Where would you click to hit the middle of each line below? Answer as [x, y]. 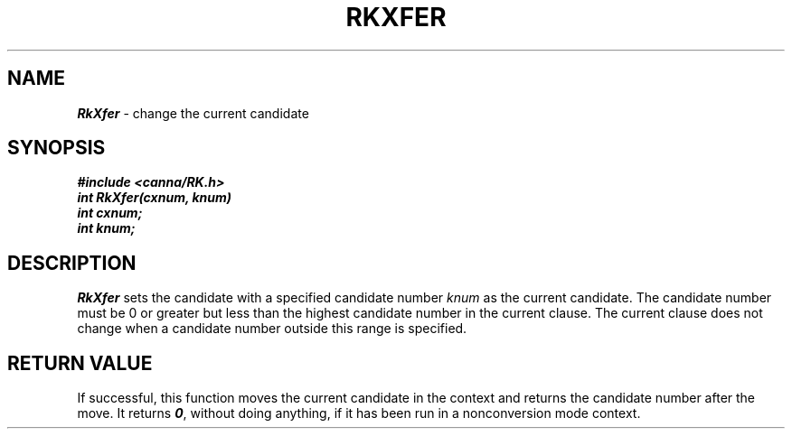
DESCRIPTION [72, 263]
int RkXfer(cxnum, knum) [155, 198]
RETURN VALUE [80, 363]
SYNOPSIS [57, 148]
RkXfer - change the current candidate [193, 113]
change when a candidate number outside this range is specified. [272, 329]
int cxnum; [110, 213]
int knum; [106, 228]
